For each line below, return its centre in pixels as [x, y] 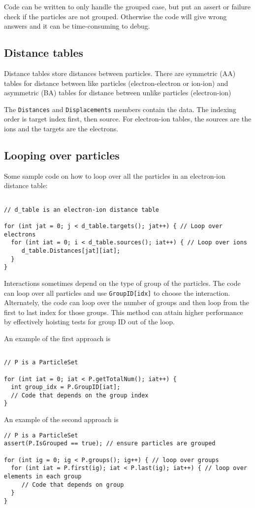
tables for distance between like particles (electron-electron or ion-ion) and [116, 83]
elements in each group [43, 476]
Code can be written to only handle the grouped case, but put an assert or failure [127, 6]
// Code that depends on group [73, 485]
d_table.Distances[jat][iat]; [71, 251]
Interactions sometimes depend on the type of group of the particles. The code [122, 283]
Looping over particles [62, 155]
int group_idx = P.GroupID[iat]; [66, 387]
